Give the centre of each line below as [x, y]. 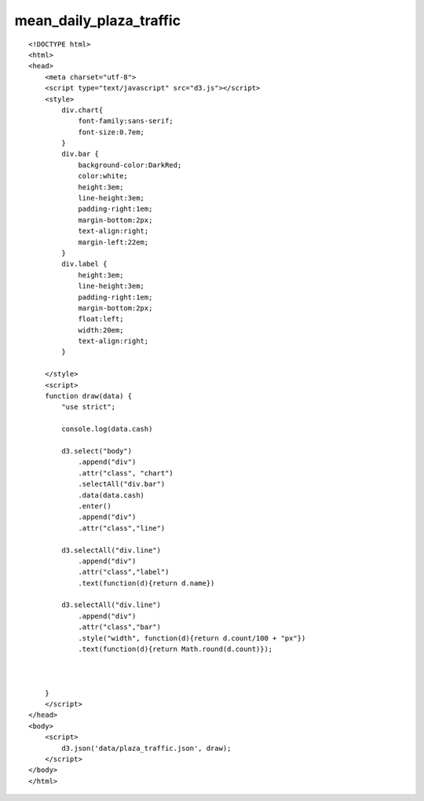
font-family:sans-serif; [126, 121]
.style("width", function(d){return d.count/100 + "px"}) [192, 638]
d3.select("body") [97, 451]
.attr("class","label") [124, 572]
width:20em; [101, 330]
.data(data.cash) [111, 495]
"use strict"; [89, 407]
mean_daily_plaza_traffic [97, 20]
